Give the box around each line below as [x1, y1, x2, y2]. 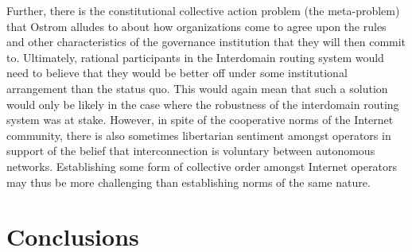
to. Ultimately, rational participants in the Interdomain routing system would [6, 48, 384, 65]
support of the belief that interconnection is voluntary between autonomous [6, 142, 375, 159]
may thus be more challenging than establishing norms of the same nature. [6, 173, 371, 190]
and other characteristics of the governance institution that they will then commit [6, 33, 406, 50]
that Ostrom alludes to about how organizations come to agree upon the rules [6, 17, 387, 34]
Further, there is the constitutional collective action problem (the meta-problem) [6, 2, 400, 18]
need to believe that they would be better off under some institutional [6, 64, 348, 81]
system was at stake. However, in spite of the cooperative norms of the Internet [6, 111, 394, 128]
